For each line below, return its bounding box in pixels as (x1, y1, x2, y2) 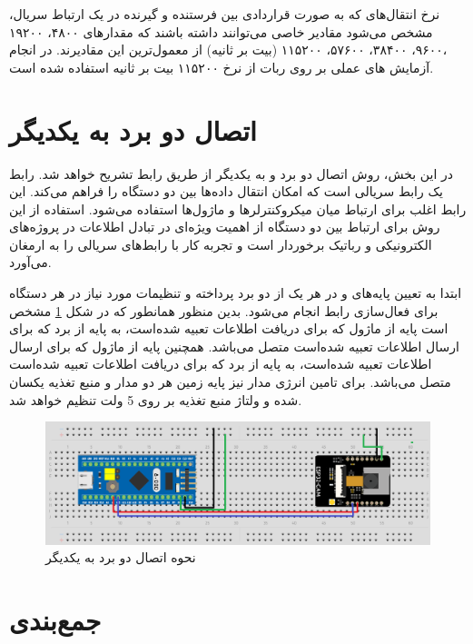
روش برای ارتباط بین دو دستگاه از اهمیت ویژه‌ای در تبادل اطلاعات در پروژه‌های (9, 217, 440, 236)
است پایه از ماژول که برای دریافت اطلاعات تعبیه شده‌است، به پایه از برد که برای (9, 319, 448, 338)
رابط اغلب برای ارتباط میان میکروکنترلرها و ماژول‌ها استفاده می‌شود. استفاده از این (9, 199, 467, 218)
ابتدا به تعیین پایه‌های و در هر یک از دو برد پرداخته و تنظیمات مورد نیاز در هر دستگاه (9, 283, 462, 302)
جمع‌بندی (9, 600, 102, 638)
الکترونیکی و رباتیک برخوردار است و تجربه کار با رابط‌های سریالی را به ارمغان (9, 234, 432, 253)
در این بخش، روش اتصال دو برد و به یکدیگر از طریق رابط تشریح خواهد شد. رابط (9, 163, 453, 183)
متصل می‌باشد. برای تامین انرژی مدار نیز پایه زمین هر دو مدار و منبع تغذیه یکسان (9, 372, 451, 391)
